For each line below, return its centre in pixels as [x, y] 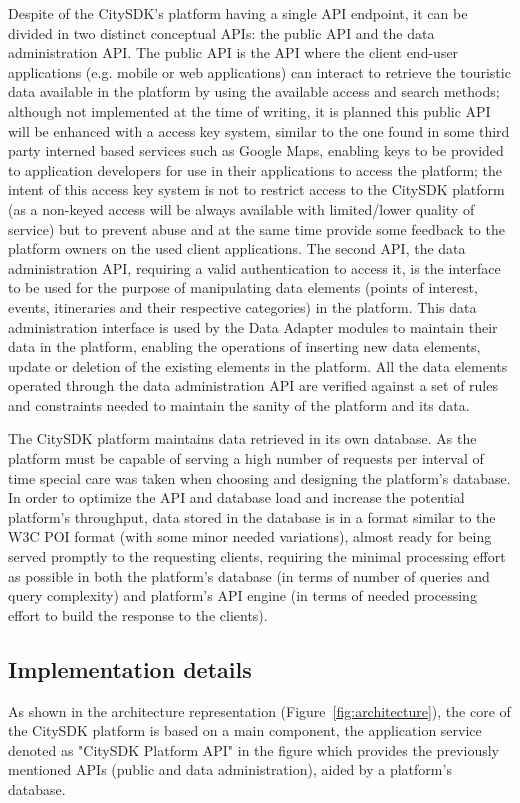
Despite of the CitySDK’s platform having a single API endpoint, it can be [238, 13]
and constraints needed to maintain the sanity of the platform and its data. [239, 404]
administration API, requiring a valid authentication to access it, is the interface [254, 267]
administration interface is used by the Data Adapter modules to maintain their [253, 326]
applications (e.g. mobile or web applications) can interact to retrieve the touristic [259, 71]
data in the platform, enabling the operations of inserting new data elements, [244, 346]
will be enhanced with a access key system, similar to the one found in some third [259, 130]
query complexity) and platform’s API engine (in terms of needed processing [242, 595]
